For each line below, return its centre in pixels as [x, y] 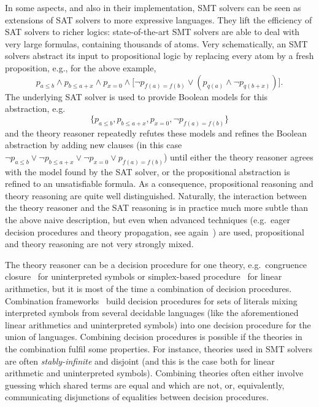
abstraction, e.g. [35, 109]
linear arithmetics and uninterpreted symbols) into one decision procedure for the [158, 324]
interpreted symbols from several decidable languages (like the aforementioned [152, 313]
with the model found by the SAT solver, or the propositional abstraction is [148, 171]
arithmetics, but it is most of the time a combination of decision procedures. [148, 288]
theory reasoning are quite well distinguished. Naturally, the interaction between [156, 195]
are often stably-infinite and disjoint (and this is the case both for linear [140, 361]
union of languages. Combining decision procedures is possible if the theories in [154, 337]
